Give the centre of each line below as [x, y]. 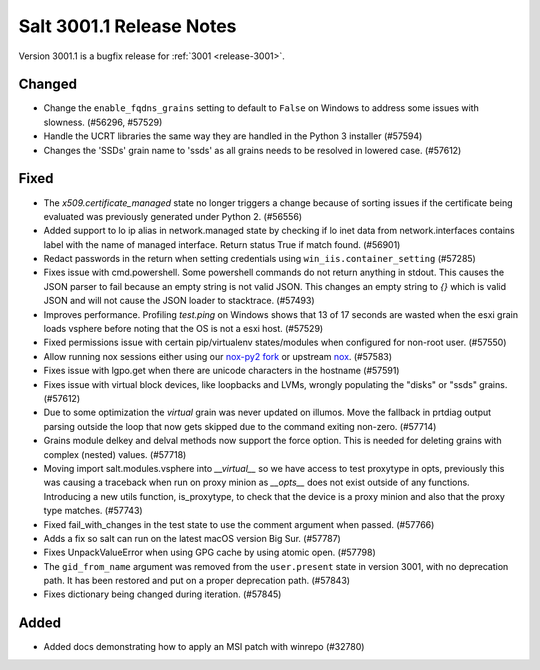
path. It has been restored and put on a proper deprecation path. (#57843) [196, 581]
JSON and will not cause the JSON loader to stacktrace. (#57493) [179, 301]
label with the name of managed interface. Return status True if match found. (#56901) [222, 244]
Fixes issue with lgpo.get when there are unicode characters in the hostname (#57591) [221, 371]
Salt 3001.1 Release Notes [127, 26]
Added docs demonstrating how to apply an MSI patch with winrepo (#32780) [204, 647]
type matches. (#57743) [93, 511]
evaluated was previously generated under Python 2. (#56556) [173, 216]
